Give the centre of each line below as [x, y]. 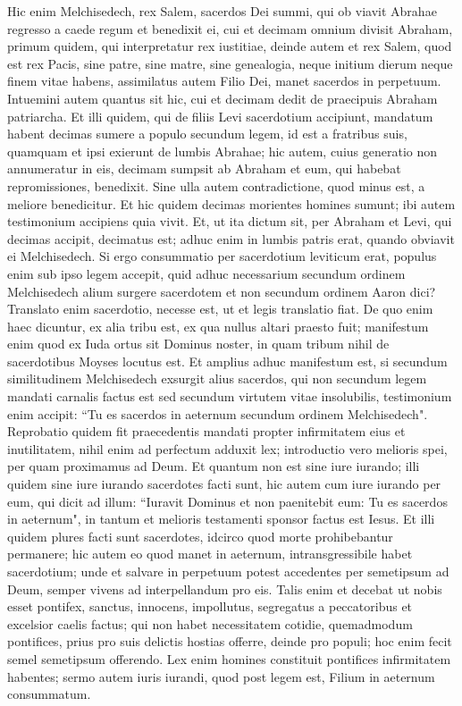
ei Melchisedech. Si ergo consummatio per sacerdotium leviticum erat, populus [222, 256]
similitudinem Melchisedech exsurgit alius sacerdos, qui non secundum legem [217, 378]
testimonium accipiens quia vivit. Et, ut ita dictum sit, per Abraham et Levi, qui [230, 221]
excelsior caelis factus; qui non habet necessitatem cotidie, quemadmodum [210, 623]
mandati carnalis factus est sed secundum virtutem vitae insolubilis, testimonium [230, 396]
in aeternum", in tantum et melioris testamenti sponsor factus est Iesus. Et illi [221, 519]
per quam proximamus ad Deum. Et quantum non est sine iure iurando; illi [214, 466]
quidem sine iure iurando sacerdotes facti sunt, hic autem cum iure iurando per [224, 484]
